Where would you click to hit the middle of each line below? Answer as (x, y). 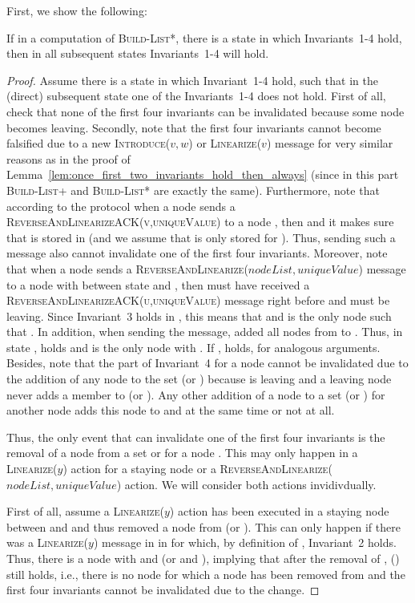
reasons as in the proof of (68, 158)
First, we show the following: (77, 10)
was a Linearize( (48, 542)
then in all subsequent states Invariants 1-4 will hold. (138, 53)
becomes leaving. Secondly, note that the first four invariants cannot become (194, 127)
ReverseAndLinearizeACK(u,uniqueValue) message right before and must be (198, 300)
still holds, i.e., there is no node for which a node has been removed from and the (206, 574)
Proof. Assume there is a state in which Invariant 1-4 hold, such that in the (192, 80)
